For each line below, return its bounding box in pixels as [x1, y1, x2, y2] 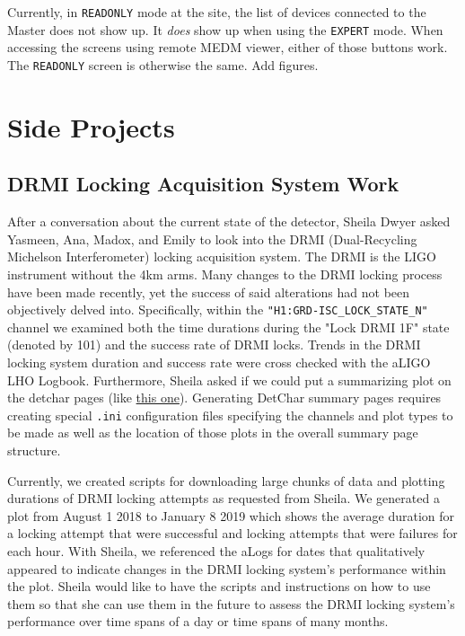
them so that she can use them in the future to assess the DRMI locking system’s [7, 594, 455, 613]
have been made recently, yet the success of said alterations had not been [7, 282, 410, 301]
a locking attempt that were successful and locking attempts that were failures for [7, 524, 458, 543]
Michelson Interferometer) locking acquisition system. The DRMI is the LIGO [7, 247, 436, 266]
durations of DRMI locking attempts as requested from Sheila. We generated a [7, 489, 440, 508]
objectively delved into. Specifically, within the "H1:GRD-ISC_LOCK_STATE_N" [7, 300, 428, 319]
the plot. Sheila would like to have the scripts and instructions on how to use [7, 577, 431, 596]
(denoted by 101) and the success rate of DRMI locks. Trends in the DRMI [7, 335, 421, 354]
